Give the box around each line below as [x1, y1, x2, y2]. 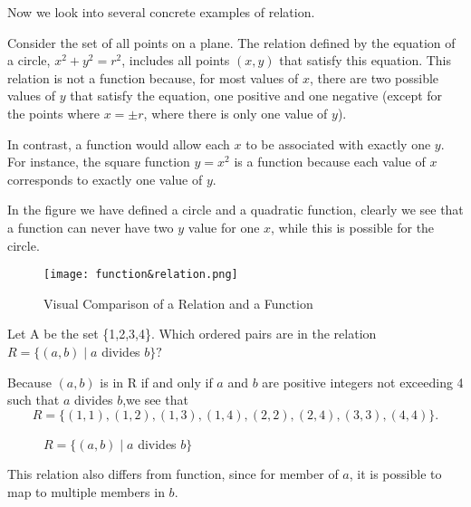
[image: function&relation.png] [43, 268, 238, 282]
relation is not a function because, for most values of [7, 68, 299, 87]
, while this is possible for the [271, 217, 435, 236]
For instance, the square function [7, 152, 190, 171]
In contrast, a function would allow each [7, 134, 230, 153]
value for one [187, 217, 260, 236]
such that [7, 390, 60, 409]
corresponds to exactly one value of [7, 169, 203, 188]
